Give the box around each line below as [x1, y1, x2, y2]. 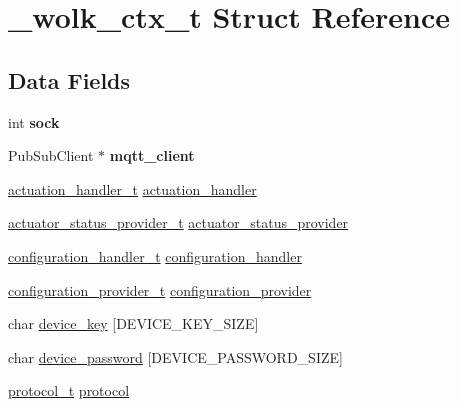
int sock [8, 111, 60, 132]
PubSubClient [8, 145, 94, 166]
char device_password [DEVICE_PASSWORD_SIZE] [8, 346, 343, 367]
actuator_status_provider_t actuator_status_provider [8, 212, 349, 233]
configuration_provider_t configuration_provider [8, 279, 312, 300]
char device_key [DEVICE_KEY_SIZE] [8, 313, 259, 334]
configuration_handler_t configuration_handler [8, 245, 302, 266]
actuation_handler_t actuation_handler [8, 178, 257, 199]
